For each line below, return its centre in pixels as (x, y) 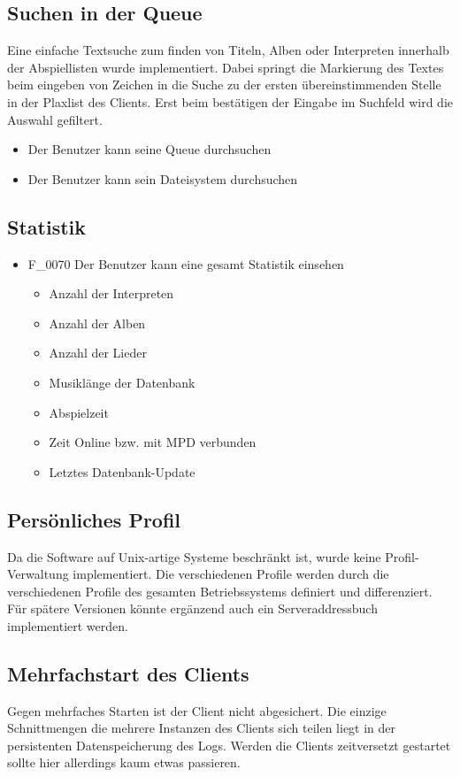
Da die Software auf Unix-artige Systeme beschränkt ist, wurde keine (194, 556)
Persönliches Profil (94, 519)
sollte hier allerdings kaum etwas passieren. (124, 762)
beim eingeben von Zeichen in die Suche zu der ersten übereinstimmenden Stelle (224, 85)
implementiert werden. (68, 625)
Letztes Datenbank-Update (122, 471)
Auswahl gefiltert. (55, 119)
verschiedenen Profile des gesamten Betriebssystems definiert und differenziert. (220, 591)
